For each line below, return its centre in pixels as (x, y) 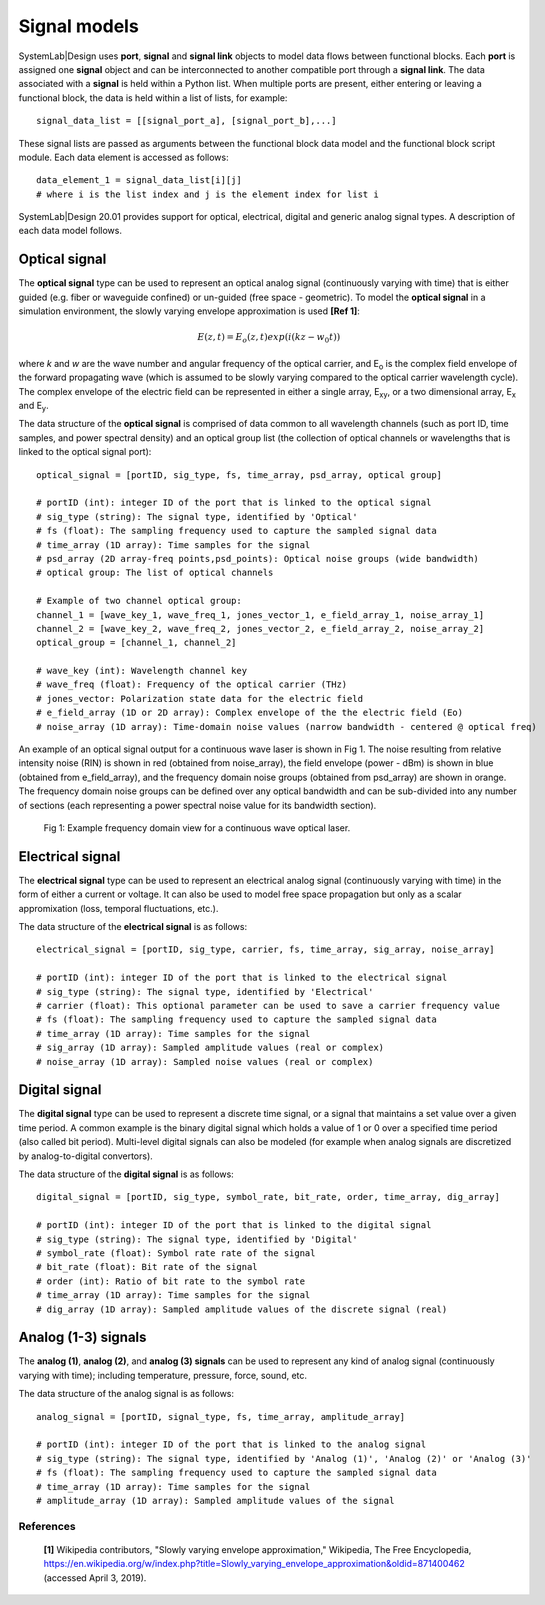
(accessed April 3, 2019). (95, 1577)
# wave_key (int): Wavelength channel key (142, 671)
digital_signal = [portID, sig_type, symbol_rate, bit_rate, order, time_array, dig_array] (268, 1197)
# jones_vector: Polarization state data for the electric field (200, 698)
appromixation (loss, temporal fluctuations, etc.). (118, 908)
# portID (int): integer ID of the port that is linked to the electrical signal (242, 978)
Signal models (78, 26)
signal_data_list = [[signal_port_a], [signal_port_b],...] (186, 121)
